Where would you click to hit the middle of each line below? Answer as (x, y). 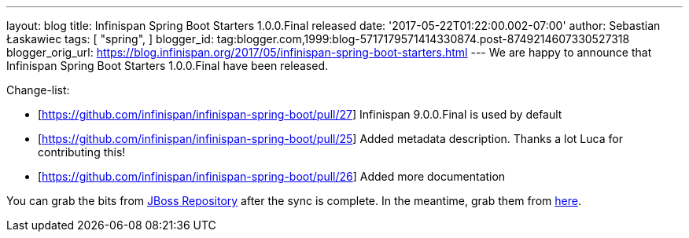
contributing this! (82, 152)
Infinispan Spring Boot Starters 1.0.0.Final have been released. (168, 66)
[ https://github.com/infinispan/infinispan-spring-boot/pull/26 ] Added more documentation (272, 176)
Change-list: (38, 90)
